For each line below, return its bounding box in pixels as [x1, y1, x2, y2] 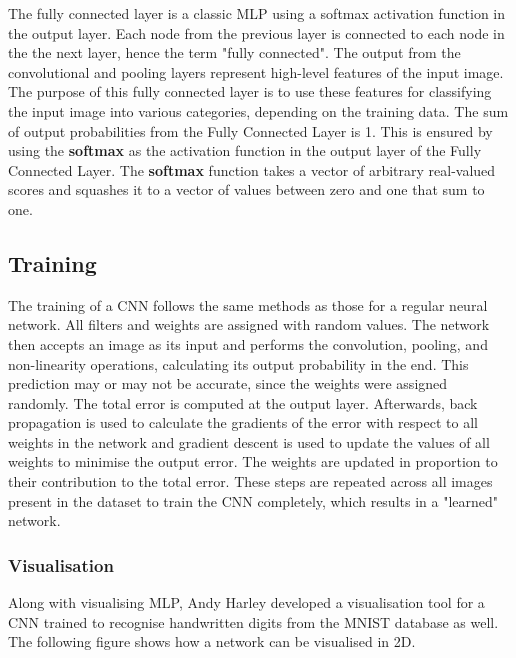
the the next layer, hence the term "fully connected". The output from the [8, 42, 461, 63]
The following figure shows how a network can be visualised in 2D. [8, 631, 416, 652]
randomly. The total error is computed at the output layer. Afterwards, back [8, 392, 478, 413]
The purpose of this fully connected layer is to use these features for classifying [8, 81, 492, 102]
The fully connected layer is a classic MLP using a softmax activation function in [8, 3, 506, 23]
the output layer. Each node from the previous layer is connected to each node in [8, 22, 505, 43]
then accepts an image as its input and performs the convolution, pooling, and [8, 333, 488, 354]
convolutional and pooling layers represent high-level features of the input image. [8, 61, 504, 82]
